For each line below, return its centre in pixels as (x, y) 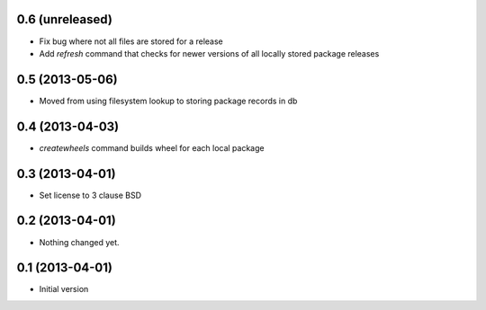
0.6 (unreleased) (64, 19)
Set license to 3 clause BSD (90, 195)
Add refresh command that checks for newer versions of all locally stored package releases (209, 53)
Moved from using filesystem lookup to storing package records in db (168, 101)
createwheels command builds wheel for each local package (152, 147)
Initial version (64, 289)
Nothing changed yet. (80, 242)
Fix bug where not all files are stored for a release (131, 41)
